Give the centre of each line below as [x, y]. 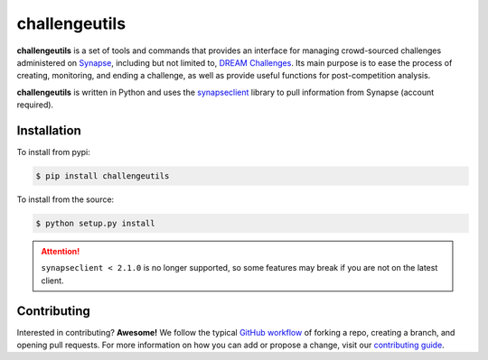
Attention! [61, 251]
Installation [49, 130]
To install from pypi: [53, 152]
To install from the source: [66, 199]
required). [35, 105]
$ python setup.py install [95, 223]
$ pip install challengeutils [103, 176]
